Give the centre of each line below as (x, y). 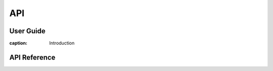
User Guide (27, 31)
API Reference (32, 57)
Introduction (62, 43)
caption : (18, 43)
